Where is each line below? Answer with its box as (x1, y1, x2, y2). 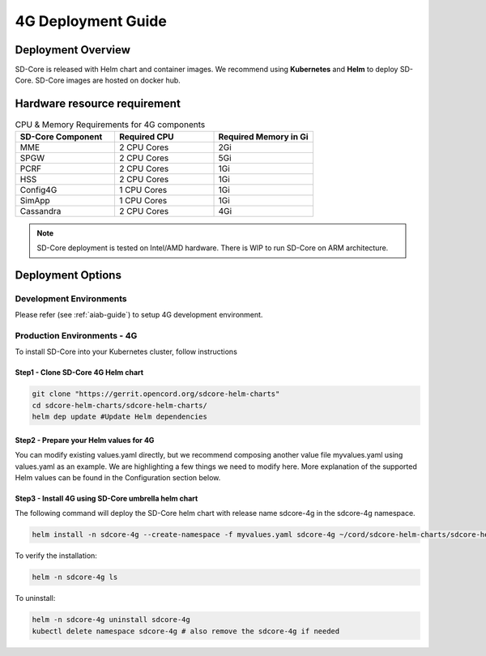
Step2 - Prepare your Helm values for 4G (15, 435, 155, 445)
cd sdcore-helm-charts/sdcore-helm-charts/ (32, 401, 208, 410)
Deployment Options (15, 268, 122, 282)
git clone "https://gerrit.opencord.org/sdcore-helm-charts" (32, 390, 280, 398)
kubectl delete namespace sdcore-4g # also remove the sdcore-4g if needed (32, 626, 340, 636)
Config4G (19, 184, 58, 195)
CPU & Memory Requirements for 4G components (15, 118, 206, 130)
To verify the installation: (15, 551, 97, 560)
